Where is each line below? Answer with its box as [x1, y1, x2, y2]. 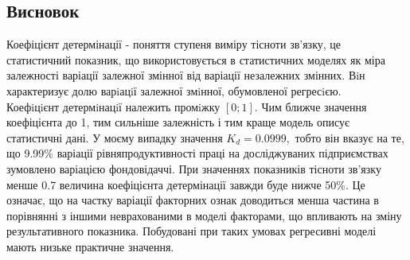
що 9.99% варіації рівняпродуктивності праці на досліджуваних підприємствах [6, 145, 389, 161]
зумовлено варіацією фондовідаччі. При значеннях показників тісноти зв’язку [6, 160, 381, 177]
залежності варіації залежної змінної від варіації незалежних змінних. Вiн [6, 67, 365, 83]
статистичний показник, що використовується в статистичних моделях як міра [6, 51, 385, 68]
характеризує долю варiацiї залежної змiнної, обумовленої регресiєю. [6, 82, 342, 99]
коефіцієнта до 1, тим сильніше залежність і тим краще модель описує [6, 114, 349, 130]
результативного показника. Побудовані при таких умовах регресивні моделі [6, 223, 377, 239]
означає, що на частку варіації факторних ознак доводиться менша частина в [6, 192, 379, 208]
